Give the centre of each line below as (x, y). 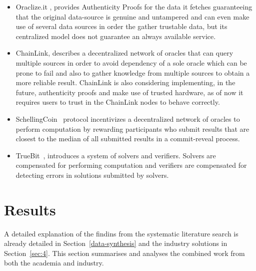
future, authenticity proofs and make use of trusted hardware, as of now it (129, 92)
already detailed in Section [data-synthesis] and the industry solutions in (116, 243)
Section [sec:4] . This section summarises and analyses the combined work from (124, 253)
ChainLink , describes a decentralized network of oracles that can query (124, 53)
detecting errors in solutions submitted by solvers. (92, 175)
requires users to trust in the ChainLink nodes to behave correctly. (118, 102)
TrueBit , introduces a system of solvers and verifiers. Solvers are (116, 155)
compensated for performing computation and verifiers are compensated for (131, 165)
